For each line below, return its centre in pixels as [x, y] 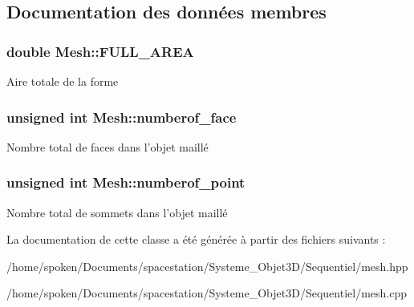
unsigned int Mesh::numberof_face [122, 117]
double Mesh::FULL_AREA [100, 51]
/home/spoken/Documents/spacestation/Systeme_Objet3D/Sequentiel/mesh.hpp [207, 266]
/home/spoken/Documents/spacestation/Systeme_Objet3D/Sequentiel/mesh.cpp [207, 293]
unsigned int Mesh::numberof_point [126, 182]
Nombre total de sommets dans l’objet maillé [117, 212]
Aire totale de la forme [63, 81]
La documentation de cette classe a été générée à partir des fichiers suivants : [196, 239]
